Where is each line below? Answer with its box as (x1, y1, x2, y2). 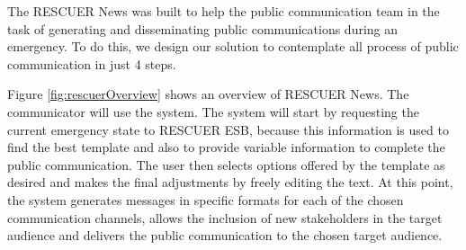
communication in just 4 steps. (7, 54, 176, 73)
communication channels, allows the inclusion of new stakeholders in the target (7, 208, 443, 227)
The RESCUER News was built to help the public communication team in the (7, 2, 440, 20)
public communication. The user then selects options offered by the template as (7, 155, 445, 174)
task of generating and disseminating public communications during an (7, 19, 399, 38)
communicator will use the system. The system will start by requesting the (7, 102, 419, 121)
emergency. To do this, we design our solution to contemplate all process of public (7, 37, 459, 56)
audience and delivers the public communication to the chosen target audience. (7, 226, 443, 245)
